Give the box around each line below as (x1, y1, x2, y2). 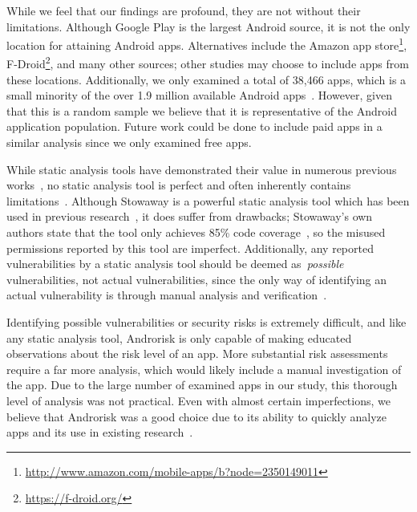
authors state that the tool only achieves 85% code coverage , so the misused (6, 224, 386, 241)
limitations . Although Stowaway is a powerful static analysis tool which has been (6, 192, 410, 209)
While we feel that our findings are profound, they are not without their (6, 2, 361, 18)
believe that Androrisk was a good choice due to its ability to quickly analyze (6, 408, 387, 425)
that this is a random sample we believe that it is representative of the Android (6, 102, 398, 119)
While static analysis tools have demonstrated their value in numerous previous (6, 161, 397, 177)
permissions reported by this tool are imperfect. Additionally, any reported (6, 239, 374, 256)
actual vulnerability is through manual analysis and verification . (6, 286, 327, 303)
